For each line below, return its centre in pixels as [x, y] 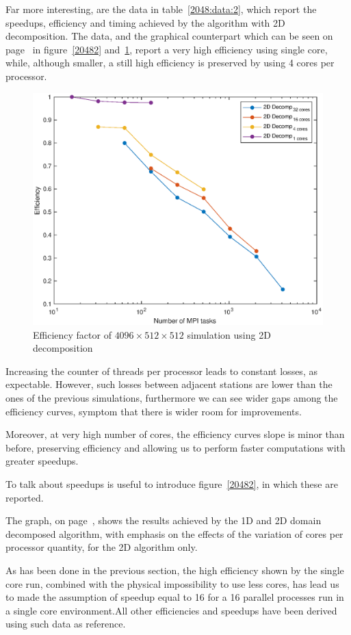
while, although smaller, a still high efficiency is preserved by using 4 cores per [170, 63]
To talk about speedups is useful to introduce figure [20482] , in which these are [172, 484]
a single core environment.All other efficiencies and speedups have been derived [171, 610]
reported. [25, 497]
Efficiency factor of [72, 334]
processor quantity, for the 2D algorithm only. [102, 547]
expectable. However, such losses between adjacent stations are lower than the [169, 384]
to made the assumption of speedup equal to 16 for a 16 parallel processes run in [175, 597]
